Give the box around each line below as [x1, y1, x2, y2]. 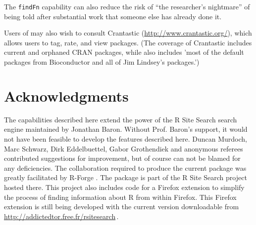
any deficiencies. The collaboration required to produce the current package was [4, 162, 247, 173]
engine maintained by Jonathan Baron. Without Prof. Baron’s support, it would [4, 124, 248, 134]
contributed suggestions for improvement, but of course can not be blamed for [4, 153, 241, 163]
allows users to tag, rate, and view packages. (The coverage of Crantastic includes [4, 37, 252, 47]
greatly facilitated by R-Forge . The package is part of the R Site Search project [4, 172, 247, 183]
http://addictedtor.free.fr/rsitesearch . [4, 211, 119, 221]
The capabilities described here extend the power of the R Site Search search [4, 114, 237, 124]
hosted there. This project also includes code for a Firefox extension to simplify [4, 182, 245, 192]
